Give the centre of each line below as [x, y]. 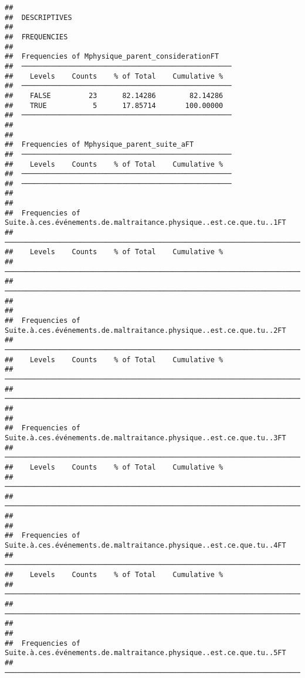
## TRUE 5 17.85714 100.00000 [114, 105]
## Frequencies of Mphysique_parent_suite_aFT [99, 145]
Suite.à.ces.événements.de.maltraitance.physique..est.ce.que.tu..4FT [145, 546]
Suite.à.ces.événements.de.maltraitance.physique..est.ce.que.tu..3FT [145, 438]
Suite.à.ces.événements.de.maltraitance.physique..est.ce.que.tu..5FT [145, 653]
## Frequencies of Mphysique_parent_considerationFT [112, 57]
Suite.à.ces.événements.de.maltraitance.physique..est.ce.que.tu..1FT [145, 223]
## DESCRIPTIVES [38, 17]
